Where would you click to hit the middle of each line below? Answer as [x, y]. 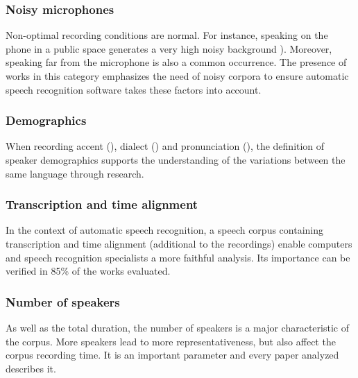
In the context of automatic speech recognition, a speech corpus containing [165, 230]
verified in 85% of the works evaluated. [88, 271]
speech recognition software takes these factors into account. [134, 89]
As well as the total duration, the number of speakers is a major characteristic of [177, 327]
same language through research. [75, 173]
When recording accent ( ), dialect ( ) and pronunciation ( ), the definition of [165, 146]
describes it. [31, 368]
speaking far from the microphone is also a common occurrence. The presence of [176, 62]
